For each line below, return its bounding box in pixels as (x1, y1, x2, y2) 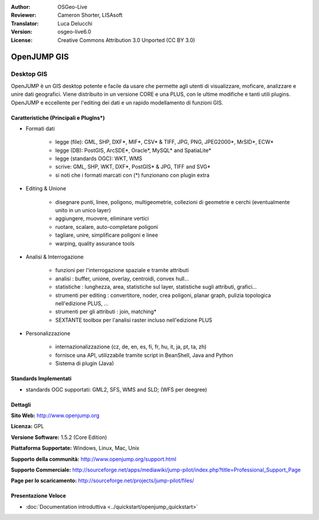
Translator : (11, 20, 39, 27)
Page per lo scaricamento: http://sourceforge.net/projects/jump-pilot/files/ (11, 477, 194, 485)
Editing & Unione (25, 185, 67, 192)
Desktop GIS (11, 70, 47, 78)
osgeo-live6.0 (57, 28, 92, 35)
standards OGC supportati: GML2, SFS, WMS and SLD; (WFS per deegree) (25, 386, 207, 393)
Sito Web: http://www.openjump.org (11, 412, 100, 419)
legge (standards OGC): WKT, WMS (55, 155, 143, 162)
